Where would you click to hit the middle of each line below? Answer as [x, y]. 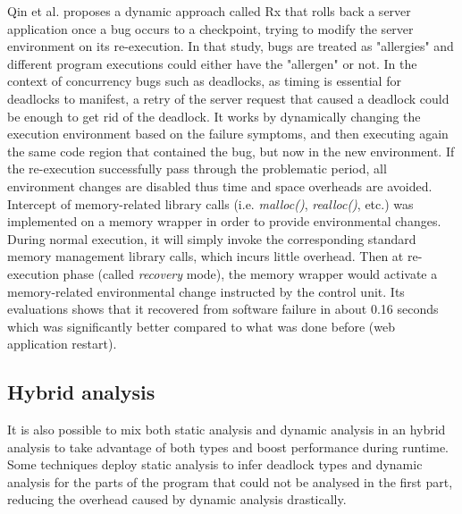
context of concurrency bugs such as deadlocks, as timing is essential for [204, 81]
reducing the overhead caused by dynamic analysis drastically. [177, 499]
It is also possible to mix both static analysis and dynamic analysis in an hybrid [227, 430]
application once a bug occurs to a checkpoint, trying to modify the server [210, 28]
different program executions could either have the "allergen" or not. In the [212, 63]
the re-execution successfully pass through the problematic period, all [197, 169]
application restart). [62, 344]
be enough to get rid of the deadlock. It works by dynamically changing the [214, 116]
